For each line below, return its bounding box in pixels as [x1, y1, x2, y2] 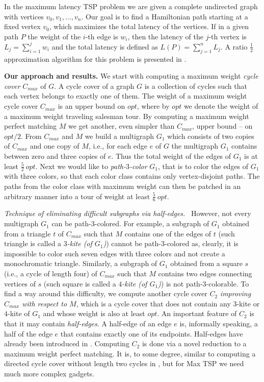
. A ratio [220, 41, 248, 52]
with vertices [4, 11, 44, 21]
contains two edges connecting [158, 268, 252, 279]
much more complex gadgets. [4, 368, 95, 378]
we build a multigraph [85, 130, 154, 141]
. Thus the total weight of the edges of [111, 151, 231, 161]
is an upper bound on [58, 101, 125, 111]
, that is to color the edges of [157, 160, 249, 171]
